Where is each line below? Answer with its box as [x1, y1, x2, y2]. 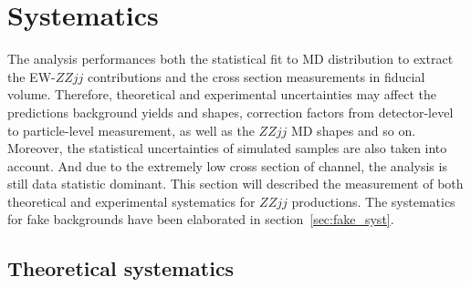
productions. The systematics [291, 191, 455, 210]
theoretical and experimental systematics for [7, 191, 256, 210]
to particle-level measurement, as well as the [7, 120, 255, 139]
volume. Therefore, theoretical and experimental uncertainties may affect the [7, 85, 437, 104]
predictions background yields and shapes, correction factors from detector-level [7, 102, 454, 121]
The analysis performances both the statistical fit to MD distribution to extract [7, 49, 454, 68]
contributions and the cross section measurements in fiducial [88, 67, 425, 86]
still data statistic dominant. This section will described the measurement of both [7, 174, 464, 193]
